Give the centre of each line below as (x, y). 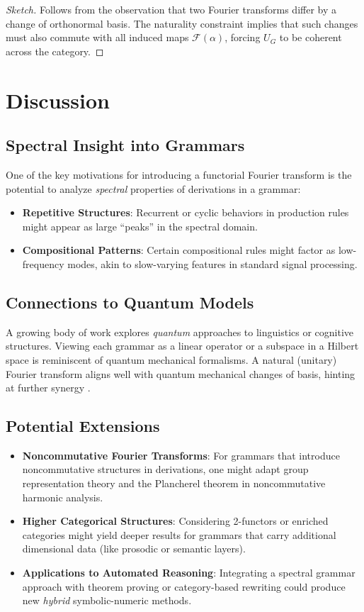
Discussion (58, 100)
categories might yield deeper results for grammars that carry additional (179, 534)
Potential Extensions (83, 426)
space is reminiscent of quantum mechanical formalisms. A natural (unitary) (171, 359)
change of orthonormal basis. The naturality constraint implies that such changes (182, 23)
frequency (43, 263)
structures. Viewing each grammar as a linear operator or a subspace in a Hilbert (182, 346)
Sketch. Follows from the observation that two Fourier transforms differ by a (171, 9)
